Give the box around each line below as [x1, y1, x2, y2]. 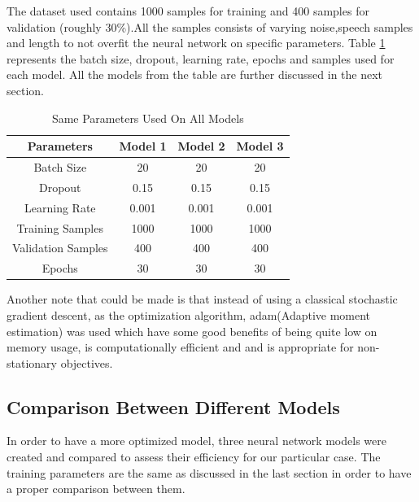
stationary [7, 354, 57, 371]
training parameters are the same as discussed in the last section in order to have [7, 464, 412, 481]
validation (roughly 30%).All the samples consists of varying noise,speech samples [7, 18, 413, 35]
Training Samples [16, 219, 103, 236]
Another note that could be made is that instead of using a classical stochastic [7, 290, 398, 308]
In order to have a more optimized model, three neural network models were [7, 432, 386, 449]
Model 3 [236, 138, 284, 155]
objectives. [60, 354, 113, 371]
